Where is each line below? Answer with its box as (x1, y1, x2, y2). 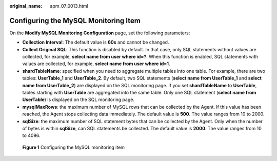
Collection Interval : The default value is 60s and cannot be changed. (22, 39, 169, 46)
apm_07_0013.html (50, 3, 88, 9)
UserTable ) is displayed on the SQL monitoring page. (22, 96, 134, 103)
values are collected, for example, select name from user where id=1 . (22, 61, 170, 67)
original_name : (9, 3, 43, 9)
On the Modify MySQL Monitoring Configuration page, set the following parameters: (9, 30, 190, 36)
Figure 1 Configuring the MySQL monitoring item (22, 144, 125, 150)
